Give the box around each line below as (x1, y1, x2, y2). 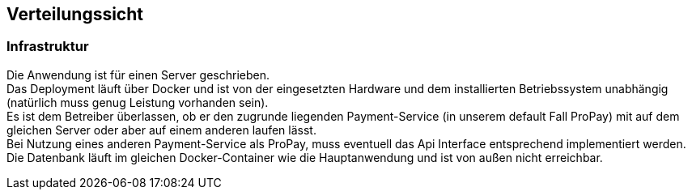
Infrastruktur (6, 38, 89, 55)
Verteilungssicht (6, 4, 143, 24)
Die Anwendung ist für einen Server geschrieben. (6, 67, 270, 82)
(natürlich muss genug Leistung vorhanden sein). (6, 95, 269, 109)
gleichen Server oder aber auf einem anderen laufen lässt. (6, 122, 316, 137)
